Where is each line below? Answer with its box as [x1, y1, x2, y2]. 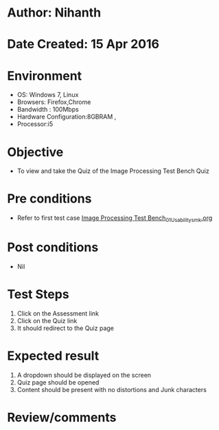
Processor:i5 [16, 120, 54, 128]
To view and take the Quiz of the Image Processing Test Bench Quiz [16, 167, 209, 175]
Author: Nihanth [7, 5, 102, 21]
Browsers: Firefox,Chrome [16, 98, 91, 106]
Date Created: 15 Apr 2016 [7, 37, 160, 52]
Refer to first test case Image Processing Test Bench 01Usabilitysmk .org [16, 214, 213, 223]
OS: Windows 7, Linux [16, 91, 79, 99]
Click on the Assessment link [16, 309, 100, 318]
